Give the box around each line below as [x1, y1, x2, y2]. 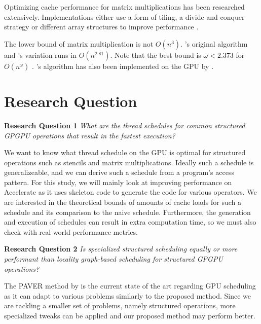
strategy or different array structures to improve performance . [4, 21, 199, 32]
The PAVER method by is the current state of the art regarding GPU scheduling [4, 280, 256, 291]
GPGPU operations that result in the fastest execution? [4, 130, 175, 140]
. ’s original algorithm [180, 38, 248, 49]
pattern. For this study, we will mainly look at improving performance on [4, 176, 232, 187]
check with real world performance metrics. [4, 226, 138, 237]
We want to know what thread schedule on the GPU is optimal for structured [4, 147, 246, 158]
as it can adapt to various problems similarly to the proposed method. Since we [4, 290, 251, 301]
